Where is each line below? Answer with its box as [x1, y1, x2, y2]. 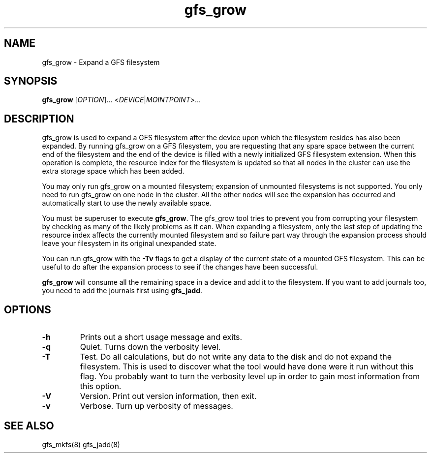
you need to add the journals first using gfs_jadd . [42, 286, 203, 295]
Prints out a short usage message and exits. [80, 332, 243, 342]
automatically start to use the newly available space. [42, 199, 212, 208]
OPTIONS [4, 303, 51, 316]
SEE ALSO [4, 419, 54, 432]
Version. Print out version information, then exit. [80, 391, 257, 401]
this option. [80, 381, 122, 392]
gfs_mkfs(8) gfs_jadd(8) [42, 440, 120, 449]
